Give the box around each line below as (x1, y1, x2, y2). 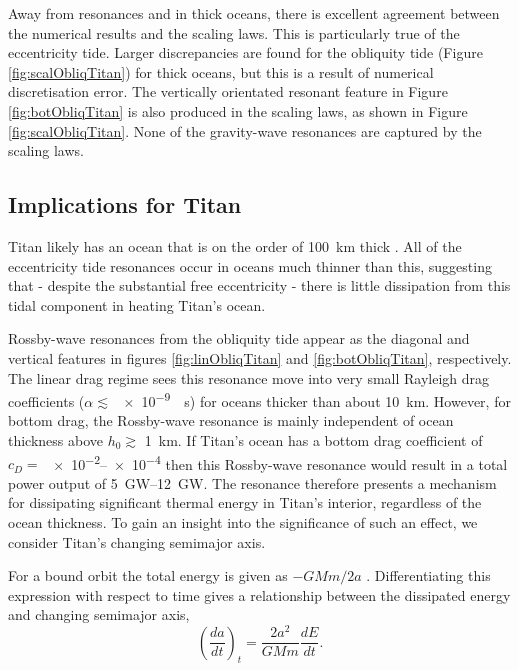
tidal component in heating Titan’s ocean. (8, 294, 266, 315)
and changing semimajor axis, (8, 604, 190, 625)
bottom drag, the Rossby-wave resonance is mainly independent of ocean (8, 410, 454, 431)
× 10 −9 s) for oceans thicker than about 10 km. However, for (123, 388, 511, 411)
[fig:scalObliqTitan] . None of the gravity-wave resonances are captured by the (8, 120, 482, 141)
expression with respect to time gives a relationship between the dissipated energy (8, 584, 511, 605)
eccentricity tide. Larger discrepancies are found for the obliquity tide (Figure (8, 42, 483, 63)
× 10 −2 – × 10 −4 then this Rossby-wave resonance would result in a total (53, 450, 508, 474)
